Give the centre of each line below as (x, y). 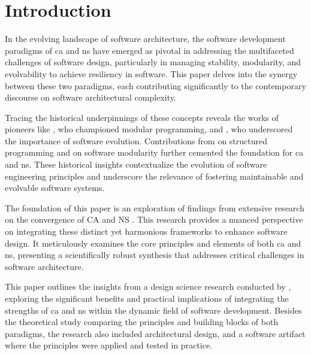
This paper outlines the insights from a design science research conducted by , (148, 286)
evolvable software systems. (55, 188)
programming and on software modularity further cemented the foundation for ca (154, 152)
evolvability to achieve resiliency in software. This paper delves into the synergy (151, 73)
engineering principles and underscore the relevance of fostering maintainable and (154, 176)
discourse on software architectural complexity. (90, 97)
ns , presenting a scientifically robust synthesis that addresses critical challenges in (155, 255)
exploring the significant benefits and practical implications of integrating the (147, 298)
